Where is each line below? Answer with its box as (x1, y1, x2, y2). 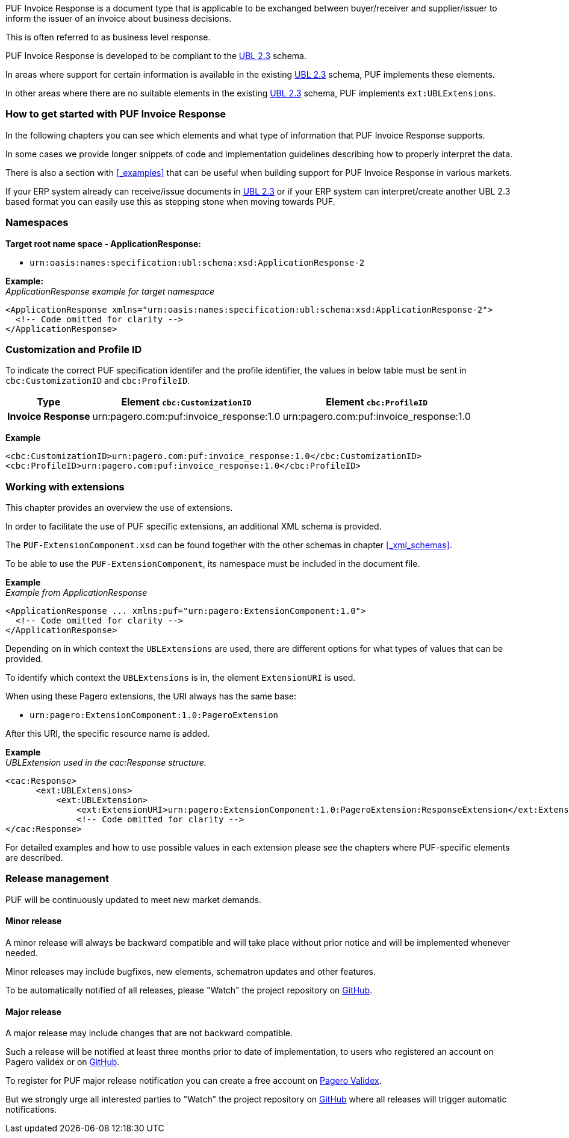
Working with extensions (5, 480, 125, 493)
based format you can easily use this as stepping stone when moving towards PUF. (5, 196, 335, 207)
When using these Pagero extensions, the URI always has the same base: (5, 691, 297, 701)
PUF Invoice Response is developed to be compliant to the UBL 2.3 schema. (5, 51, 306, 61)
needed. (5, 947, 38, 958)
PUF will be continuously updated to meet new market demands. (5, 894, 261, 905)
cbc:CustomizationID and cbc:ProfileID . (5, 375, 190, 386)
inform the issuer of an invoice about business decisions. (5, 13, 232, 23)
